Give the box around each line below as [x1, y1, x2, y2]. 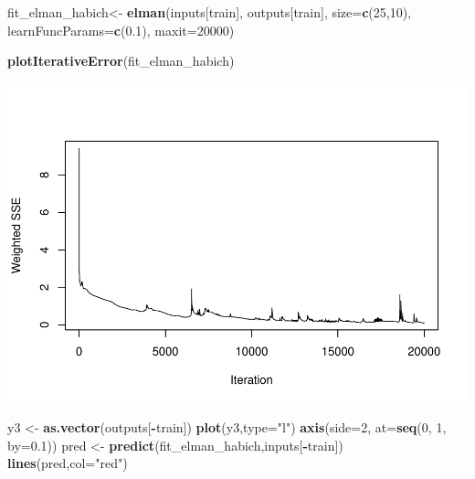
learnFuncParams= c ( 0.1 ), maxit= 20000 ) [7, 20, 235, 39]
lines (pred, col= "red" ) [7, 453, 128, 473]
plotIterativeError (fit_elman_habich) [7, 51, 235, 70]
